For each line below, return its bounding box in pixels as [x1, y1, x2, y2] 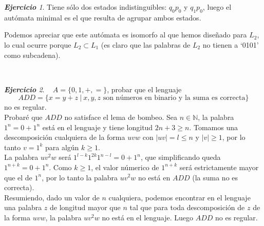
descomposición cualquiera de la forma [4, 132, 125, 142]
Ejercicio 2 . [4, 84, 45, 94]
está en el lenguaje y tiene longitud [42, 121, 153, 132]
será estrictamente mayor [179, 161, 259, 172]
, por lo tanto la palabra [42, 172, 118, 182]
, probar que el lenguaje [107, 84, 182, 94]
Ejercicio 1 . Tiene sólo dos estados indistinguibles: [4, 2, 167, 12]
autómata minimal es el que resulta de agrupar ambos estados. [4, 12, 201, 23]
